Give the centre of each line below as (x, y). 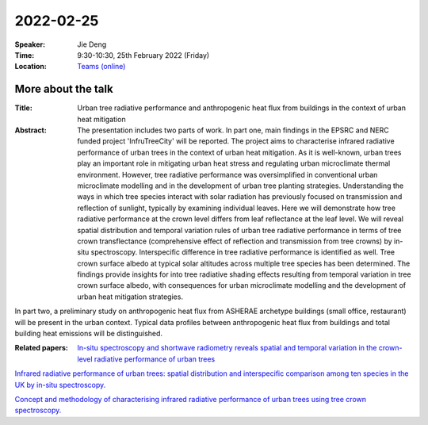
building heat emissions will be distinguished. (88, 334)
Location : (31, 67)
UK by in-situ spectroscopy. (60, 385)
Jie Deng (92, 44)
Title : (24, 108)
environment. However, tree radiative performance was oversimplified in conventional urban (227, 174)
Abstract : (31, 130)
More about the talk (64, 89)
